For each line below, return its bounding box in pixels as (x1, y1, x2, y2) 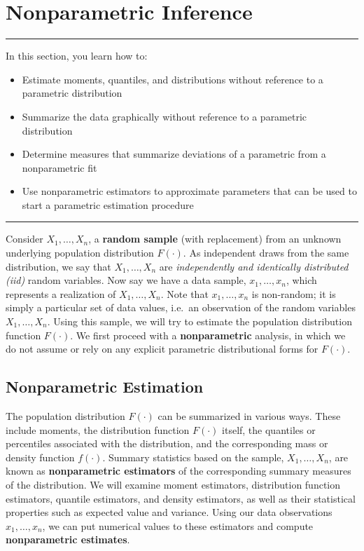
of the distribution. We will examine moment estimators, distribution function (6, 477, 341, 491)
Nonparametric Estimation (6, 376, 204, 397)
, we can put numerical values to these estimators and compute (42, 518, 314, 533)
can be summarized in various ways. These (157, 409, 341, 423)
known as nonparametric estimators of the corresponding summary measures (6, 463, 351, 478)
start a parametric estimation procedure (22, 197, 194, 212)
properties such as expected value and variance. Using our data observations (6, 505, 332, 519)
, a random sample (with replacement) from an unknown (88, 231, 342, 246)
